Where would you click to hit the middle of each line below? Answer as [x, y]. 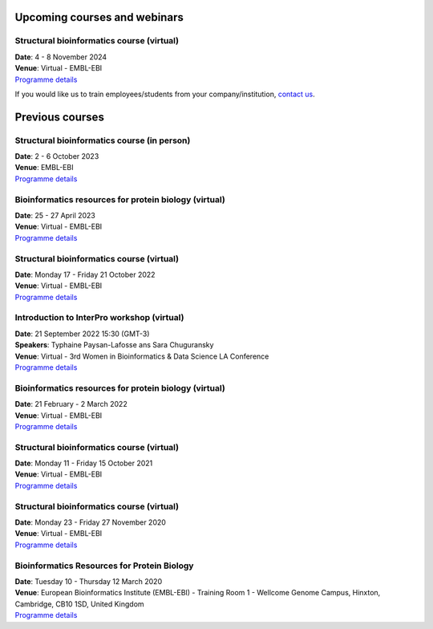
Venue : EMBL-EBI [44, 168]
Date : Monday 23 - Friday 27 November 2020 [90, 522]
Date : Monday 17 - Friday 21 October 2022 [85, 274]
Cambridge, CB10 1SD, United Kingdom [79, 604]
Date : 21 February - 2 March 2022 [71, 404]
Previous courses [59, 117]
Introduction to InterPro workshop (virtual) [99, 318]
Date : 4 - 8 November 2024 [61, 57]
